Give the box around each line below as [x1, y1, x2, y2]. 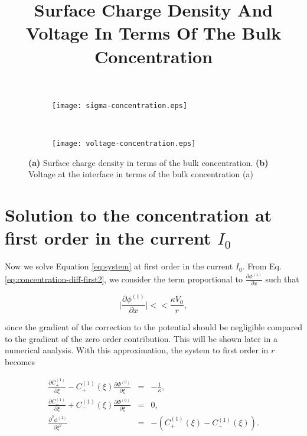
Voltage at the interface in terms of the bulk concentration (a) [28, 168, 253, 180]
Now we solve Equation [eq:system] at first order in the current [5, 260, 233, 272]
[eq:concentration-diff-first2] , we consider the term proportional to [5, 272, 243, 285]
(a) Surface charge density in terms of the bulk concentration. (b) [28, 156, 269, 168]
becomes [5, 355, 35, 367]
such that [265, 272, 299, 285]
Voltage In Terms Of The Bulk [25, 21, 282, 45]
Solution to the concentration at [5, 203, 272, 227]
